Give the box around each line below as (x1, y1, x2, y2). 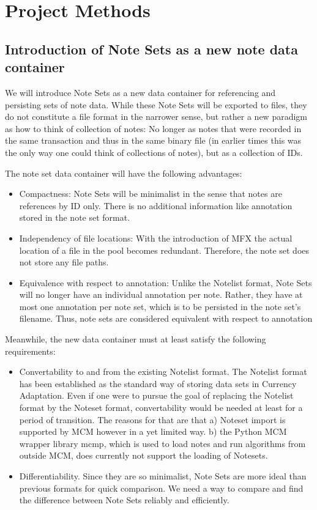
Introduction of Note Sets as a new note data (5, 39, 298, 58)
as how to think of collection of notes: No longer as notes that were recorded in (5, 122, 302, 135)
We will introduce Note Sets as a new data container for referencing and (5, 86, 276, 98)
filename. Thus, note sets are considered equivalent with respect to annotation (19, 312, 313, 325)
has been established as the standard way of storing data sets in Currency (19, 377, 297, 390)
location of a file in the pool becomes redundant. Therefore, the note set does (19, 243, 310, 256)
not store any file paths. (19, 256, 109, 268)
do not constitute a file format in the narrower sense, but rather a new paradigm (5, 110, 308, 123)
